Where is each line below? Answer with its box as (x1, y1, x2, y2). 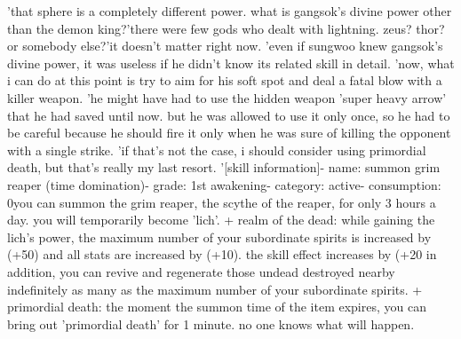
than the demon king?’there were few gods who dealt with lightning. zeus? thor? (7, 19, 445, 37)
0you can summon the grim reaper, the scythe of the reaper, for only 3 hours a (7, 193, 436, 211)
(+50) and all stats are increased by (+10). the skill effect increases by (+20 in (7, 245, 437, 264)
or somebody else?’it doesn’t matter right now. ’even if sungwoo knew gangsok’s (7, 36, 443, 55)
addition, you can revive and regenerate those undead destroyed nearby (7, 262, 395, 280)
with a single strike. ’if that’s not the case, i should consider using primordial (7, 140, 426, 159)
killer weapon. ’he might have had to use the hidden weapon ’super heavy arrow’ (7, 88, 447, 106)
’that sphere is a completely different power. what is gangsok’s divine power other (7, 2, 452, 20)
